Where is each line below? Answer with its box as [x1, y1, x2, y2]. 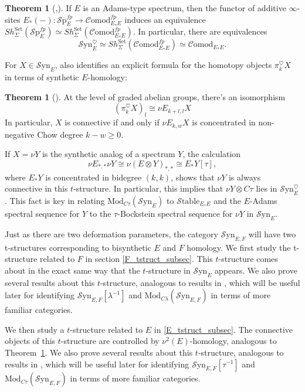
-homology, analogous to [189, 335, 277, 347]
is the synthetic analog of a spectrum [42, 148, 175, 160]
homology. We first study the [187, 241, 291, 253]
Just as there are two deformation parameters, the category [5, 227, 218, 240]
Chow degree [37, 128, 83, 140]
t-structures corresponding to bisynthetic [5, 241, 151, 253]
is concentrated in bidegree [45, 171, 142, 183]
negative [5, 128, 35, 140]
